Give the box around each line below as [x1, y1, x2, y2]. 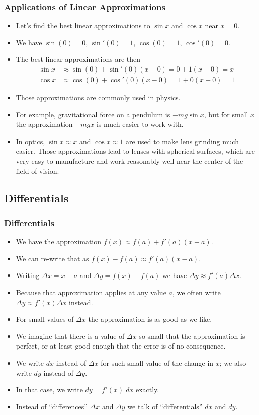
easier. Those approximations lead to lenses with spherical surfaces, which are [16, 146, 255, 156]
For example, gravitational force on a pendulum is [16, 109, 170, 119]
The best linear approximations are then [16, 54, 141, 64]
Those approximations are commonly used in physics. [16, 92, 181, 103]
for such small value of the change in [101, 357, 214, 368]
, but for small [204, 109, 248, 119]
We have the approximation [16, 236, 102, 247]
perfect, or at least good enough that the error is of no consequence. [16, 340, 226, 351]
